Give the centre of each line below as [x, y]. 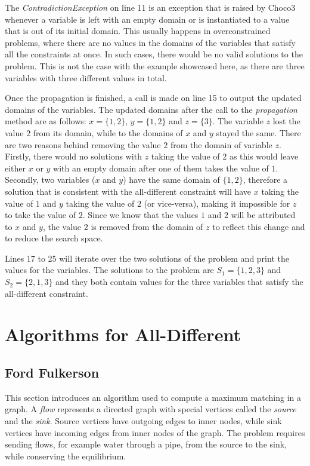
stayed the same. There [258, 132]
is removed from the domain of [147, 226]
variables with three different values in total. [86, 77]
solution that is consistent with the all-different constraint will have [128, 191]
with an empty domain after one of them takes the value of [161, 168]
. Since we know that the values [140, 215]
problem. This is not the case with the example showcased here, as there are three [155, 65]
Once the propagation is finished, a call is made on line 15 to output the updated [153, 98]
